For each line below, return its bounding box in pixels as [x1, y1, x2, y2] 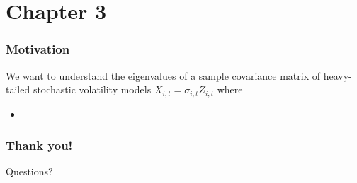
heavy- [323, 68, 352, 83]
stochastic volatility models [33, 82, 152, 97]
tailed [6, 82, 30, 97]
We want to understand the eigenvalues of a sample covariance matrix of [6, 68, 321, 83]
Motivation [6, 40, 70, 58]
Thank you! [6, 136, 73, 154]
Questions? [6, 164, 53, 179]
